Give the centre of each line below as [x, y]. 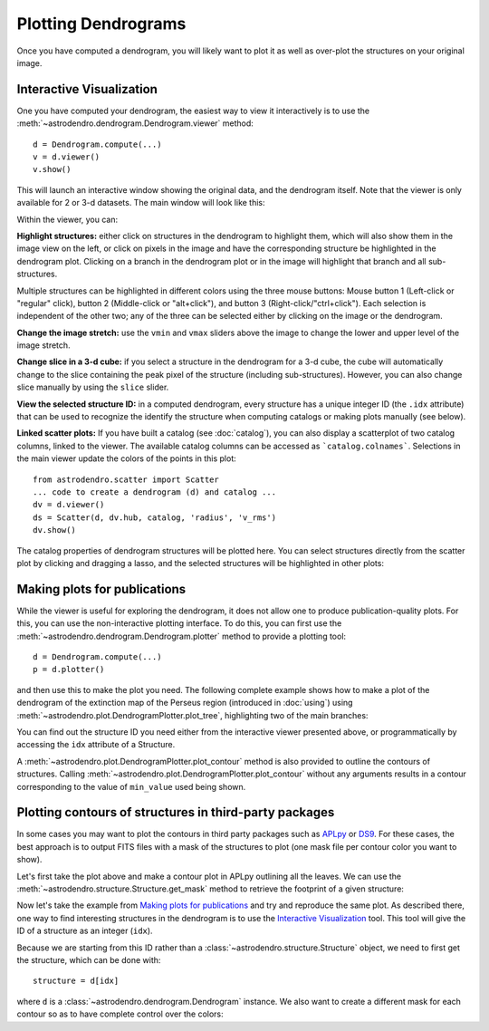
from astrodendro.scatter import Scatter [126, 479]
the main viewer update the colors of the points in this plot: [127, 458]
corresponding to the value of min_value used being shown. [131, 786]
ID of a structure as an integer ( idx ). [85, 931]
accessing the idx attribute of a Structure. [96, 745]
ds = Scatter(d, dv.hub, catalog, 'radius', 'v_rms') [154, 517]
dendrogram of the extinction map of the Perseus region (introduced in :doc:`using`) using [185, 703]
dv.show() [54, 530]
